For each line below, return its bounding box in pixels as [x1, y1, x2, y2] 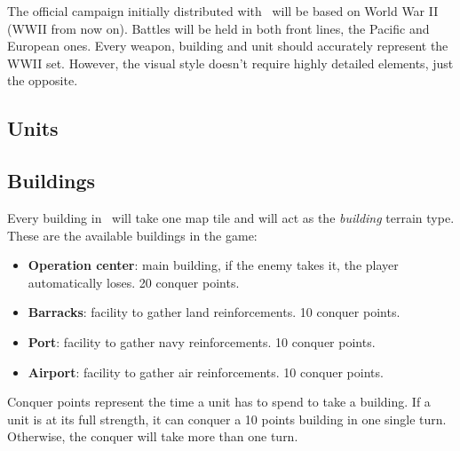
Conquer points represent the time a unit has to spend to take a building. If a [7, 392, 431, 411]
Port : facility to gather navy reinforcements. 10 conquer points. [28, 332, 376, 351]
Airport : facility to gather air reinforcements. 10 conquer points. [28, 362, 384, 381]
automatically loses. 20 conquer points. [28, 273, 240, 291]
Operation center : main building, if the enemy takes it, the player [28, 256, 399, 274]
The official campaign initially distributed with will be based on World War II [7, 2, 439, 20]
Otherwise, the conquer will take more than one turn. [7, 427, 298, 446]
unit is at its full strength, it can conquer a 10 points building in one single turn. [7, 409, 447, 428]
